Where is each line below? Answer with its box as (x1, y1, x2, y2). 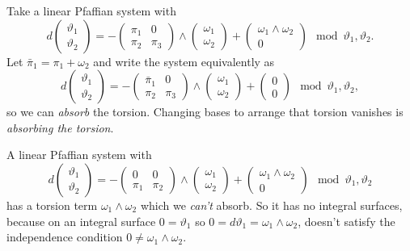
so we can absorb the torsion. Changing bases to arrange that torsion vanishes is (6, 103, 404, 120)
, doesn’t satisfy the (298, 212, 395, 229)
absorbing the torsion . (6, 119, 114, 136)
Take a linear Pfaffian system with (6, 2, 176, 19)
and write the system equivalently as (93, 52, 275, 69)
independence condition (6, 228, 123, 245)
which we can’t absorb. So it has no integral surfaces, (140, 196, 403, 213)
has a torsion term (6, 196, 98, 213)
